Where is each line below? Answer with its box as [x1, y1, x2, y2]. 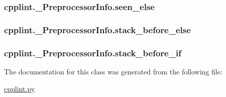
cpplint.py [4, 83, 35, 93]
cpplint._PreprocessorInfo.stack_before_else [4, 23, 191, 36]
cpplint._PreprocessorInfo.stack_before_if [4, 46, 181, 59]
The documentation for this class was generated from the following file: [4, 66, 222, 76]
